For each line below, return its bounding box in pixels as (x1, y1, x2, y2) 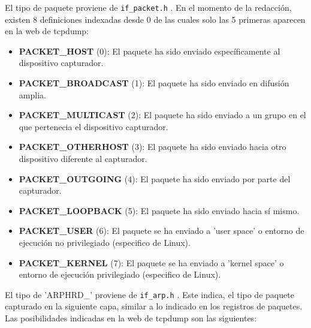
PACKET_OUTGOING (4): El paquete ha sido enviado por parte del (19, 172, 291, 185)
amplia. (19, 88, 46, 101)
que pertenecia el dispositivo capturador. (19, 120, 168, 133)
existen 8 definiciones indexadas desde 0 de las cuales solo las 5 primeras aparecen (5, 13, 306, 25)
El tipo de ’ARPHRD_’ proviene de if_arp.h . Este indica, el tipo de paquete (5, 288, 294, 300)
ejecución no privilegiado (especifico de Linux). (19, 236, 191, 248)
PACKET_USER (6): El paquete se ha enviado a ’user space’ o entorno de (19, 224, 304, 237)
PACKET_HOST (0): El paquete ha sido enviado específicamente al (19, 44, 280, 57)
